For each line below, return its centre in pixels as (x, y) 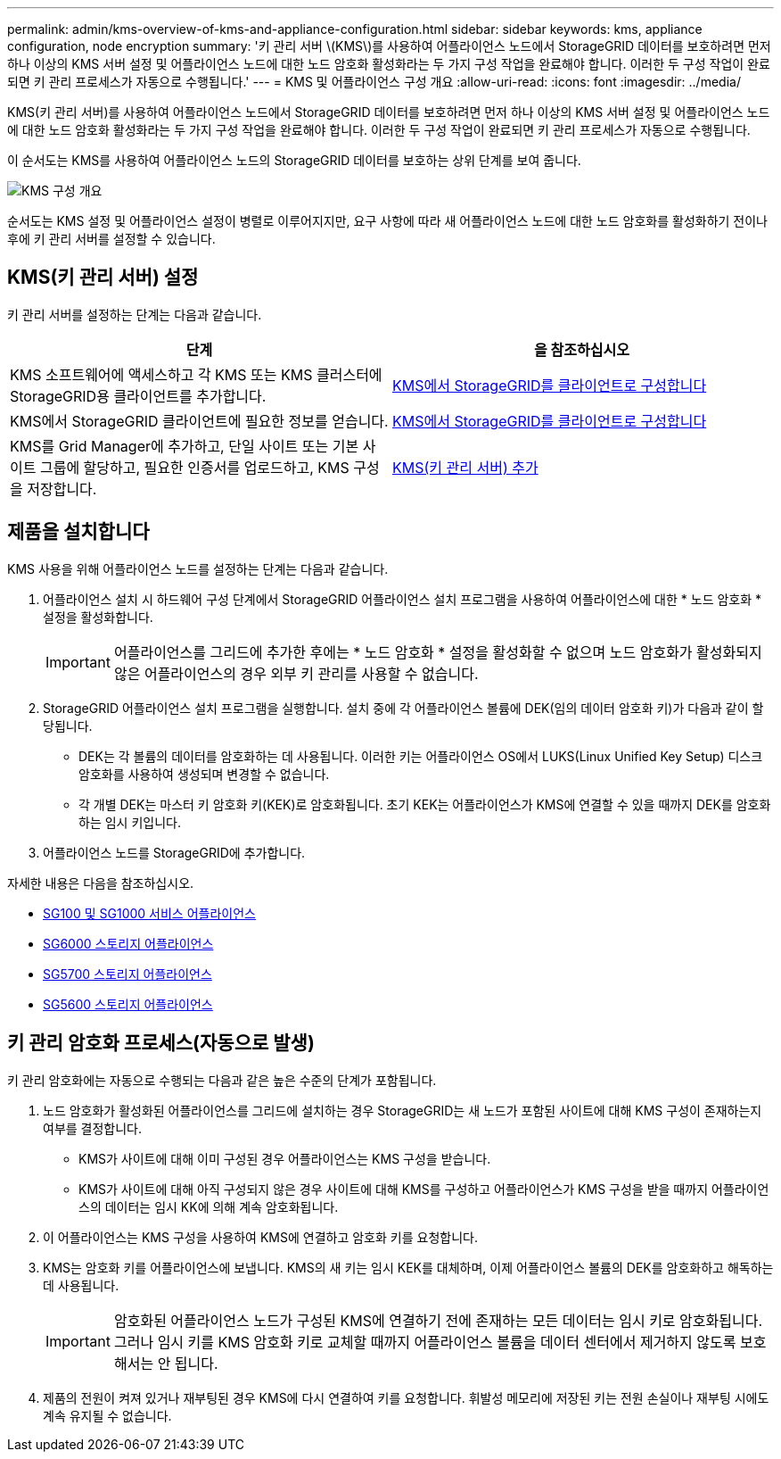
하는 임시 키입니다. (130, 822)
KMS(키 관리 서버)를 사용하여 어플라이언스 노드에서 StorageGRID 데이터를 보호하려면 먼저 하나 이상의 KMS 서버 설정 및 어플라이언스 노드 (389, 112)
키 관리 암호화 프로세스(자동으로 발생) (161, 1043)
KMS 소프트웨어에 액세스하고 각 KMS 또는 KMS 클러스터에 (196, 374)
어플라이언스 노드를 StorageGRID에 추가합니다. (174, 852)
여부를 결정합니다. (93, 1128)
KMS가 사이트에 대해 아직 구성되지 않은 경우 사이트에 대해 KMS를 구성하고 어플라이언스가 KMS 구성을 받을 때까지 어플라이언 (424, 1189)
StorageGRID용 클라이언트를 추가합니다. (138, 396)
